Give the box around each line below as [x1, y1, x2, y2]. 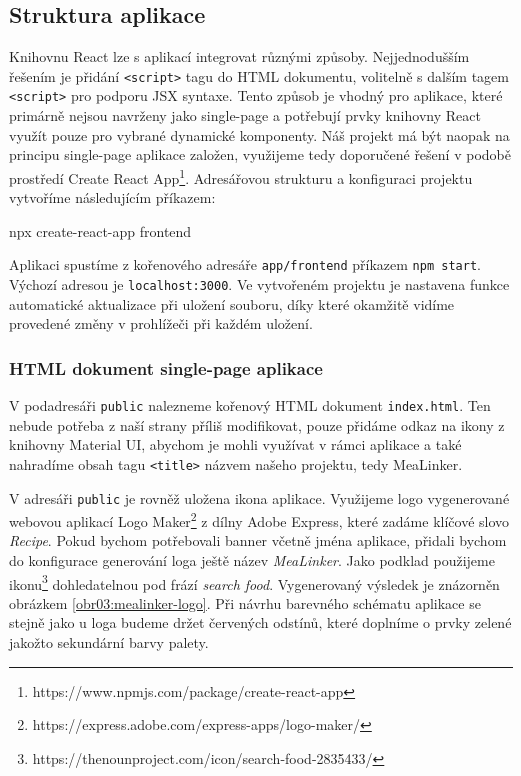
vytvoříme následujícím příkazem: [9, 187, 216, 208]
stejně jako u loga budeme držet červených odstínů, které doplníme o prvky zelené [9, 612, 512, 633]
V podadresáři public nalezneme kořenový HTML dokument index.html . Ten [9, 395, 491, 416]
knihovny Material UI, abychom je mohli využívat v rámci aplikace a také [9, 434, 462, 455]
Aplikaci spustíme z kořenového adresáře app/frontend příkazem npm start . [9, 254, 481, 275]
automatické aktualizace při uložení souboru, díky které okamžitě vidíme [9, 293, 455, 314]
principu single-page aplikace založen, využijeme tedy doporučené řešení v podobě [9, 144, 511, 165]
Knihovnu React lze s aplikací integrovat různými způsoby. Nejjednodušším [9, 46, 470, 67]
